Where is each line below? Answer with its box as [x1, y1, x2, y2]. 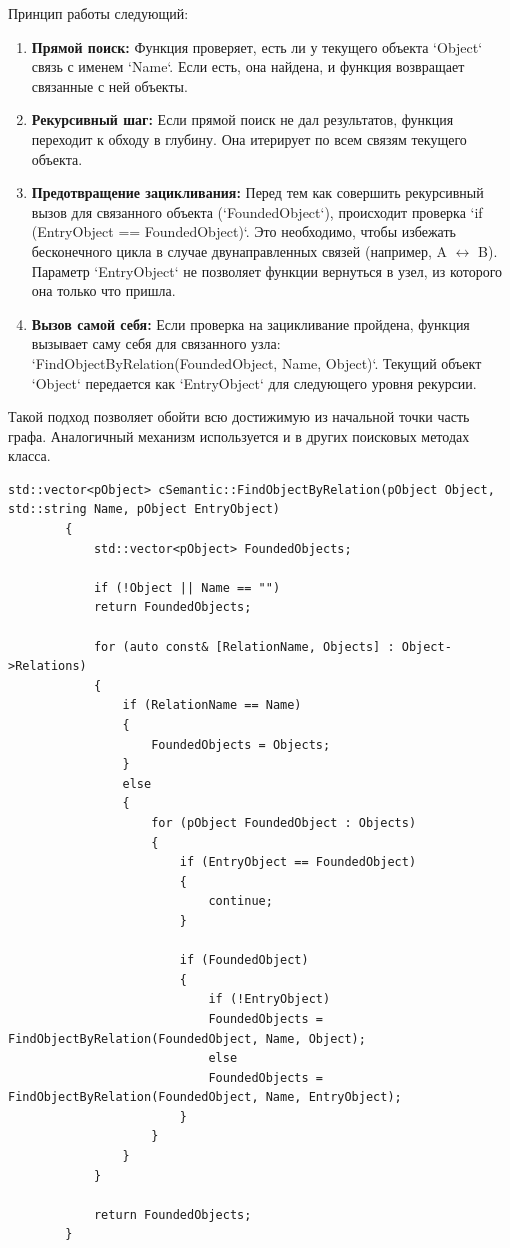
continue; [208, 894, 273, 909]
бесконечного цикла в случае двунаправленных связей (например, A [31, 240, 448, 261]
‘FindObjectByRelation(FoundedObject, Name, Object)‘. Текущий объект [31, 352, 482, 373]
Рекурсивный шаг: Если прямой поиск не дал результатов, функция [31, 109, 454, 130]
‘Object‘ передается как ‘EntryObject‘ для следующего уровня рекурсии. [31, 372, 477, 393]
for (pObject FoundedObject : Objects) [151, 815, 417, 830]
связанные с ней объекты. [31, 75, 188, 96]
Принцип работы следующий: [8, 3, 189, 23]
